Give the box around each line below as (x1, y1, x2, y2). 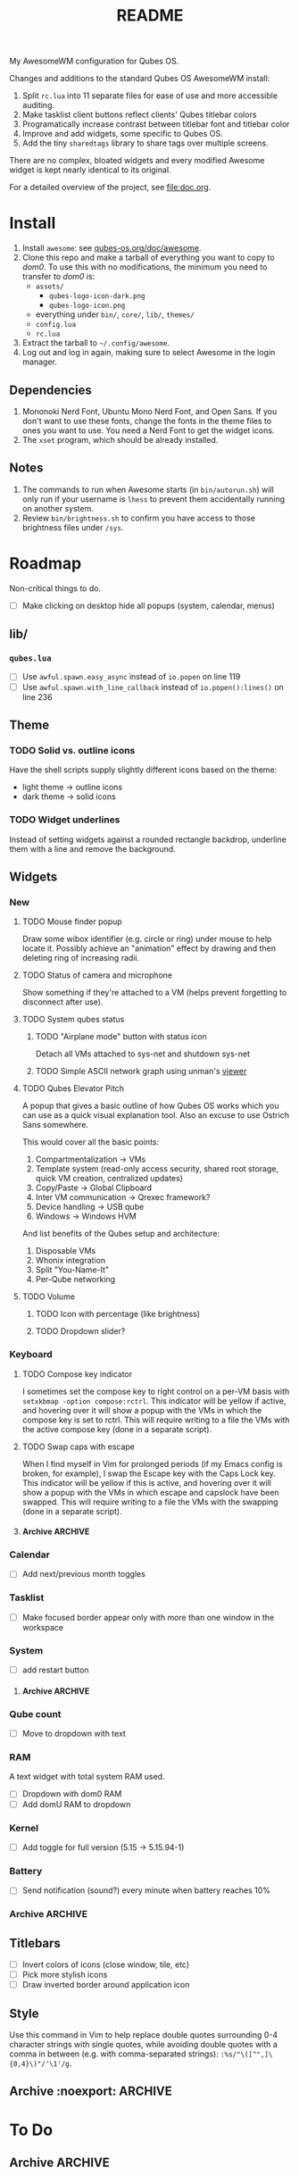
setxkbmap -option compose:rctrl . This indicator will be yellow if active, (21, 1395, 287, 1406)
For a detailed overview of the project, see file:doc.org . (9, 182, 212, 193)
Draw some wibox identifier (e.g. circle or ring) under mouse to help (21, 934, 272, 945)
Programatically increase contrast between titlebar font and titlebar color (21, 119, 290, 129)
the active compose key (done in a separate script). (21, 1423, 212, 1434)
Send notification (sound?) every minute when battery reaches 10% (21, 1885, 270, 1896)
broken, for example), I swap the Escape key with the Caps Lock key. (21, 1468, 277, 1479)
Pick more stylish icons (21, 1970, 108, 1980)
